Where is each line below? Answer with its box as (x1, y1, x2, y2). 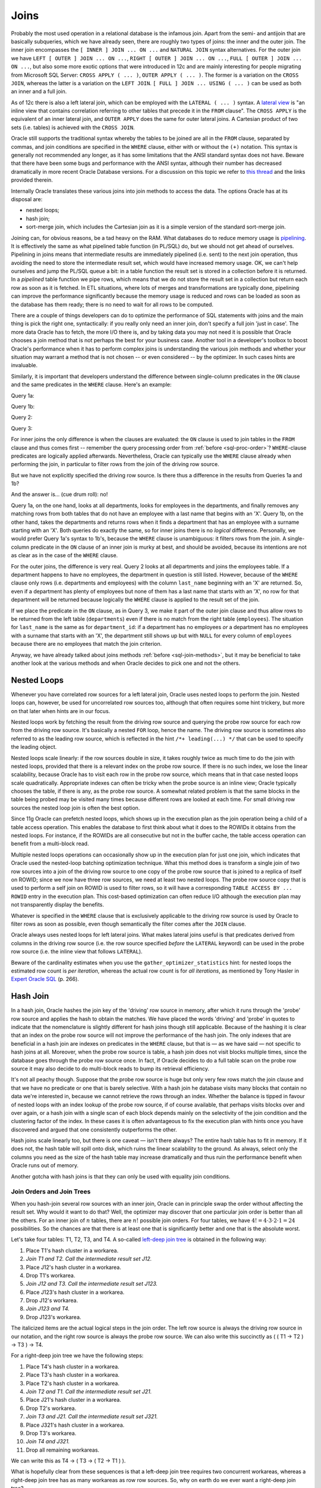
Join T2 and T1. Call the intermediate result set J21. (26, 1387, 152, 1395)
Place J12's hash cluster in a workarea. (26, 1264, 121, 1271)
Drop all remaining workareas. (26, 1446, 100, 1453)
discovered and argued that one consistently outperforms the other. (11, 1126, 178, 1133)
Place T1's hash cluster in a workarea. (26, 1247, 119, 1254)
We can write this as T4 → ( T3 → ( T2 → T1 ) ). (11, 1457, 126, 1464)
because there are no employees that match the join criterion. (11, 640, 162, 648)
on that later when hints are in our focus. (11, 707, 111, 714)
